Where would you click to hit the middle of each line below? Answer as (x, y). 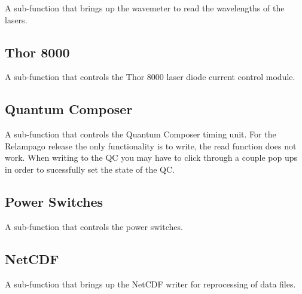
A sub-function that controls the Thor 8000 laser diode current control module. (150, 77)
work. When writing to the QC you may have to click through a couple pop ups (151, 157)
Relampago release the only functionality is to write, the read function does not (151, 146)
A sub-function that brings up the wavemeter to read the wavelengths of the (145, 8)
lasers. (16, 19)
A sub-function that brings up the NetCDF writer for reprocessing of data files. (150, 284)
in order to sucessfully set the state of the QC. (90, 169)
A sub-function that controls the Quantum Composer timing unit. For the (141, 134)
